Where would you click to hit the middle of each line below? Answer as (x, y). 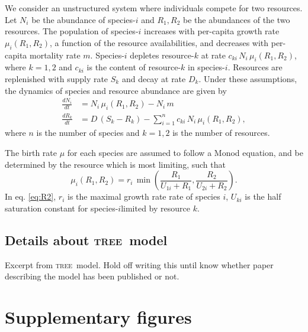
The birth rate (31, 153)
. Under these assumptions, (248, 78)
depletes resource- (162, 55)
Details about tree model (86, 240)
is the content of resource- (134, 67)
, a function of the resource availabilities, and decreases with (159, 42)
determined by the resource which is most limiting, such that (115, 164)
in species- (206, 67)
